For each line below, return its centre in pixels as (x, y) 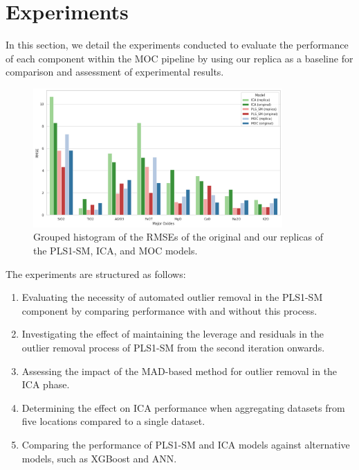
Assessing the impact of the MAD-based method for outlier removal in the (179, 371)
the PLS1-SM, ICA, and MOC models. (116, 250)
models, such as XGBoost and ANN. (99, 458)
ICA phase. (46, 384)
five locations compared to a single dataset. (113, 421)
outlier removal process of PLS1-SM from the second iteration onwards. (173, 347)
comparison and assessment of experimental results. (115, 72)
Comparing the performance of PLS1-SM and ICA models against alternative (186, 444)
